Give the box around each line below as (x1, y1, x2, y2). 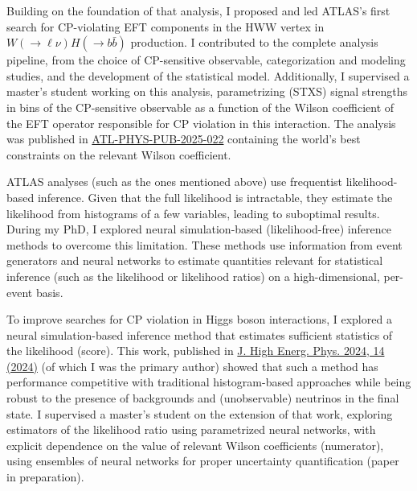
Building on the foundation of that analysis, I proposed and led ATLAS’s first (6, 2, 390, 19)
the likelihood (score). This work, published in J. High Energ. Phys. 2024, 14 (6, 342, 385, 359)
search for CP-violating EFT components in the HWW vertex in (6, 18, 325, 35)
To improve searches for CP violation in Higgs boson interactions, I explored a (6, 311, 392, 328)
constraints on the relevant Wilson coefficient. (6, 146, 231, 163)
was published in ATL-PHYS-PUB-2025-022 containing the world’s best (6, 130, 361, 147)
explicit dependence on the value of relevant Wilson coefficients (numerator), (6, 436, 384, 453)
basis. (35, 283, 63, 300)
